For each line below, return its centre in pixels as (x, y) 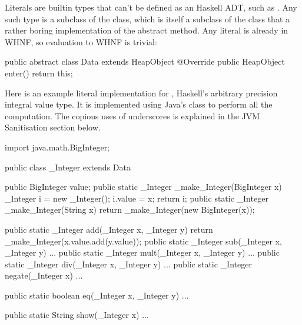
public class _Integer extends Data (68, 167)
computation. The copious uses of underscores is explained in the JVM (132, 115)
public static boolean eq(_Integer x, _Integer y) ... (97, 295)
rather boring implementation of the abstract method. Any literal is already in (147, 30)
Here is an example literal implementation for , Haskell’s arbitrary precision (141, 93)
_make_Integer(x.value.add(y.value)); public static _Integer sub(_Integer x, (143, 241)
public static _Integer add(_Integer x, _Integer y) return (109, 229)
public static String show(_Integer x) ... (77, 315)
